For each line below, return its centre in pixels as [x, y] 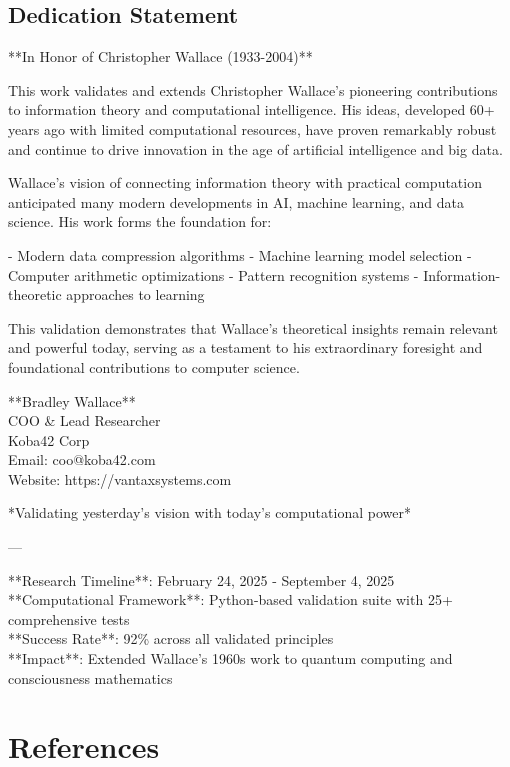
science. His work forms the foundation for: [140, 221]
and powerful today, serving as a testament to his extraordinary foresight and [245, 347]
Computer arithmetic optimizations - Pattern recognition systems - [213, 274]
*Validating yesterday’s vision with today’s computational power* [209, 512]
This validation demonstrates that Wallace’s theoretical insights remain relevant [253, 327]
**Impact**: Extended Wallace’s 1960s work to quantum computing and [230, 658]
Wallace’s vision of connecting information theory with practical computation [245, 182]
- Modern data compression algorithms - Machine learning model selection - [240, 254]
